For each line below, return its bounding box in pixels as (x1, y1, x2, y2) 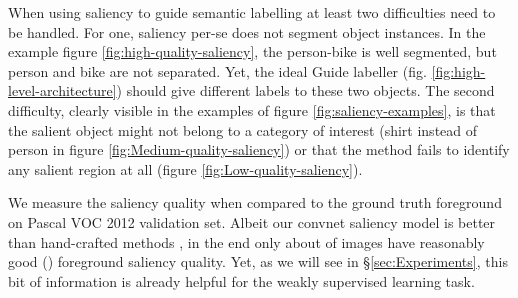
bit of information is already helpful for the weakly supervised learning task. (8, 270, 475, 291)
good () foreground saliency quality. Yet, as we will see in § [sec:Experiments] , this (8, 251, 508, 272)
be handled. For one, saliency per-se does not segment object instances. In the (8, 21, 486, 42)
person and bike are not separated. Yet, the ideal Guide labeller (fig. (8, 60, 427, 81)
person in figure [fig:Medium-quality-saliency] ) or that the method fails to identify (8, 139, 510, 160)
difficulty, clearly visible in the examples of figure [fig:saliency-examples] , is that (8, 99, 496, 120)
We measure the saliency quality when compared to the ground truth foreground (8, 192, 502, 213)
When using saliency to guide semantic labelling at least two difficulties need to (8, 2, 496, 22)
